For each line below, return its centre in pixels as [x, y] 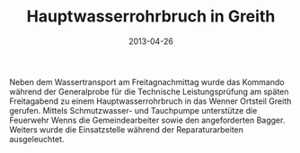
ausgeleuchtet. [37, 139]
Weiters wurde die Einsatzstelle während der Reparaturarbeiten [127, 129]
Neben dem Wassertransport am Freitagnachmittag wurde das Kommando [147, 81]
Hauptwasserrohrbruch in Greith [151, 17]
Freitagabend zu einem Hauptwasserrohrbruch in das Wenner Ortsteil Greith [150, 101]
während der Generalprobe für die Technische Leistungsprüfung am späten [149, 91]
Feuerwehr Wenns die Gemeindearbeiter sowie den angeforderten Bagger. [147, 120]
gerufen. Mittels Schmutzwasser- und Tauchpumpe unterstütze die [133, 110]
